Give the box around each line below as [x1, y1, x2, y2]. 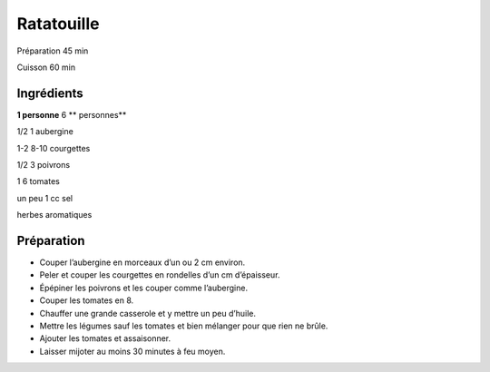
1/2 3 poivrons [16, 160, 71, 171]
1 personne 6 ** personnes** [16, 109, 127, 120]
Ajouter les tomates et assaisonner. [39, 333, 171, 344]
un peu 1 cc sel [16, 192, 73, 203]
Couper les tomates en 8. [39, 295, 134, 306]
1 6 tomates [16, 176, 61, 187]
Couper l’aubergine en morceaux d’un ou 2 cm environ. [39, 257, 246, 268]
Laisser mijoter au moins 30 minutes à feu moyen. [39, 346, 226, 357]
